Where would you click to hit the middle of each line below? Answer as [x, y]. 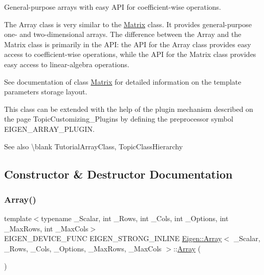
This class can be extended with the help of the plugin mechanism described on [129, 109]
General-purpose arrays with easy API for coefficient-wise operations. [113, 7]
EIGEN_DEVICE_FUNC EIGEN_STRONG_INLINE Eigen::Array [113, 238]
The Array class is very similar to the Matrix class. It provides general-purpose [128, 24]
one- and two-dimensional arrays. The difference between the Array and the [123, 34]
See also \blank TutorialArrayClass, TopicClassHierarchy [94, 146]
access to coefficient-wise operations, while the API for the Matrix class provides [130, 54]
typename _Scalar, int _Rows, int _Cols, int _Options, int [135, 218]
